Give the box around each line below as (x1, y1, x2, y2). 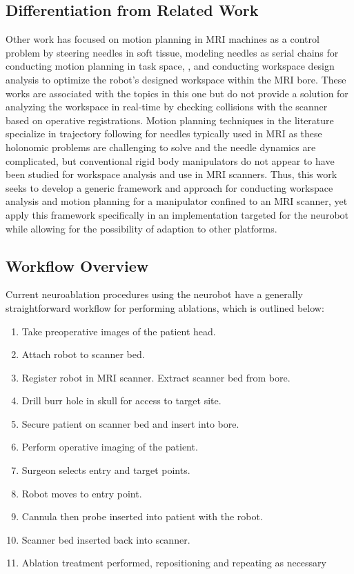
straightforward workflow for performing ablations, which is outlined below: (6, 300, 324, 315)
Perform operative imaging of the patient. (21, 439, 198, 454)
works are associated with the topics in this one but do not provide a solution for (6, 86, 348, 100)
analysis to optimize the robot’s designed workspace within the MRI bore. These (6, 72, 346, 86)
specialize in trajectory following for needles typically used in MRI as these (6, 126, 322, 141)
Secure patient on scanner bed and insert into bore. (21, 416, 239, 430)
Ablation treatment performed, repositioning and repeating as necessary (21, 555, 326, 570)
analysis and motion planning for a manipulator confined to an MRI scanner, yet (6, 194, 348, 208)
